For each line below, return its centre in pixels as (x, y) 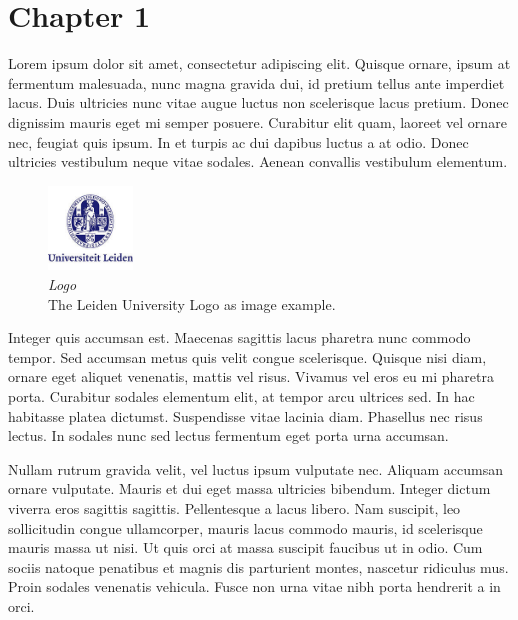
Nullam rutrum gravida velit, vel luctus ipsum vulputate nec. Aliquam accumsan (256, 468)
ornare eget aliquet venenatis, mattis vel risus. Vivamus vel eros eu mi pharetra (251, 376)
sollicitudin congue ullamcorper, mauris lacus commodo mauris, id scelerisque (245, 527)
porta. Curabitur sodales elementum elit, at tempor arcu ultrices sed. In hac (241, 396)
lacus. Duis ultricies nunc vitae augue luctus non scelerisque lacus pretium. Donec (258, 102)
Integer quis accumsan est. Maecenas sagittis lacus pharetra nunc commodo (239, 337)
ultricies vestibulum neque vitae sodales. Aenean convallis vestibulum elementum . (258, 161)
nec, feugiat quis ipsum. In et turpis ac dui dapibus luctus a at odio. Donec (238, 141)
